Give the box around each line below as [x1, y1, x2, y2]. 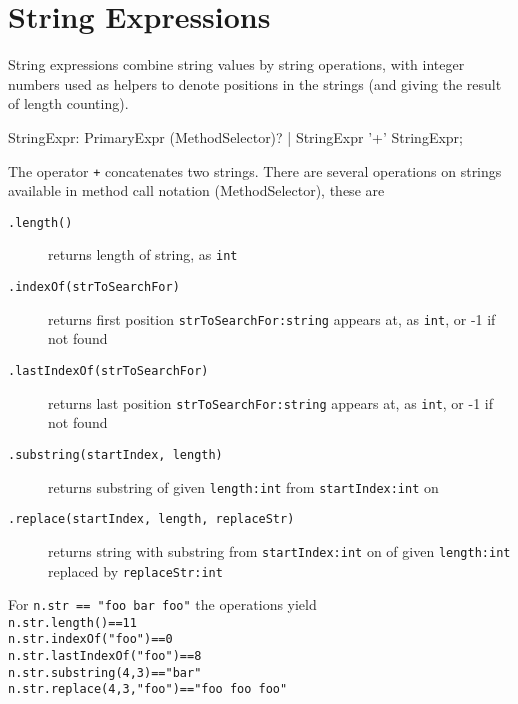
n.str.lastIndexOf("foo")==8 [8, 649, 202, 664]
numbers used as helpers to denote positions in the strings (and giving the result [8, 73, 502, 94]
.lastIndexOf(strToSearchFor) [8, 363, 209, 378]
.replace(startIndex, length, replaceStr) [8, 512, 295, 527]
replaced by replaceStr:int [48, 560, 223, 581]
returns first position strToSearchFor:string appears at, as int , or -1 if [48, 308, 496, 329]
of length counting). [8, 93, 129, 114]
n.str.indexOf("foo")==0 [8, 632, 173, 647]
